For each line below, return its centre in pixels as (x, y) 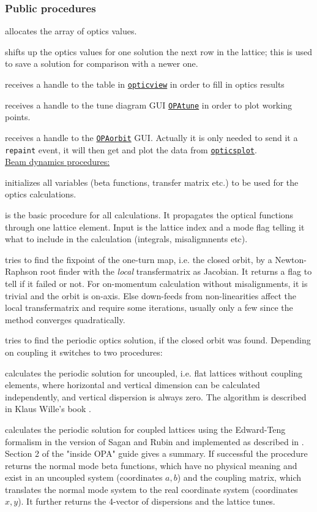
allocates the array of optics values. (71, 31)
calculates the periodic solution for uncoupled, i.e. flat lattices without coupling (154, 373)
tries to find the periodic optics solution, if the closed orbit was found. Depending (158, 340)
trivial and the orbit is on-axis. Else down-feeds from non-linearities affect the (151, 295)
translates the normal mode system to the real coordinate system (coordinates (151, 489)
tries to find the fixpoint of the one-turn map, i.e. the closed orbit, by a (139, 259)
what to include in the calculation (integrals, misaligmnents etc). (126, 239)
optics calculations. (41, 194)
